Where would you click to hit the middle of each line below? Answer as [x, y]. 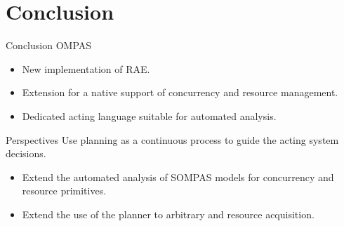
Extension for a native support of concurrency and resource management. [180, 92]
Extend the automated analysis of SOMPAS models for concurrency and [178, 177]
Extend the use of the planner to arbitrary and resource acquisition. [168, 214]
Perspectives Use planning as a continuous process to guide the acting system [172, 139]
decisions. [26, 153]
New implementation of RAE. [86, 68]
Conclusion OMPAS [49, 45]
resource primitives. [64, 191]
